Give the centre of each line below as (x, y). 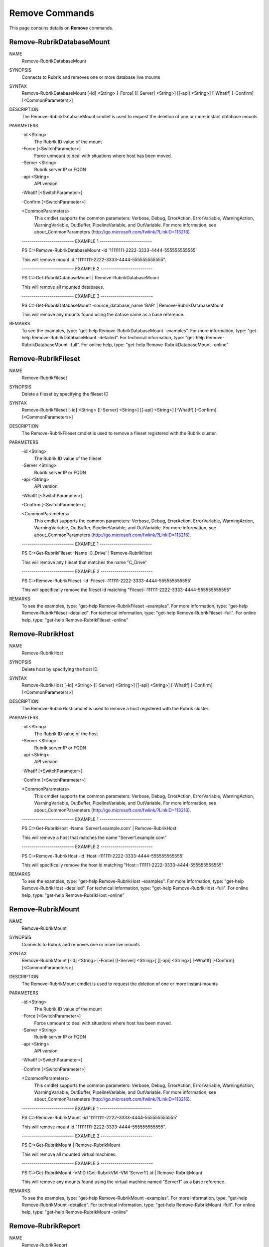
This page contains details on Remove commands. (61, 28)
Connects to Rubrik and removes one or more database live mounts (91, 77)
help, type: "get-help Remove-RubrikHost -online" (73, 895)
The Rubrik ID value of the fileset (68, 458)
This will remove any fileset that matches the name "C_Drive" (84, 562)
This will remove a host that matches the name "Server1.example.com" (94, 837)
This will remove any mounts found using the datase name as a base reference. (103, 314)
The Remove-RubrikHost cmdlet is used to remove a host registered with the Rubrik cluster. (116, 708)
